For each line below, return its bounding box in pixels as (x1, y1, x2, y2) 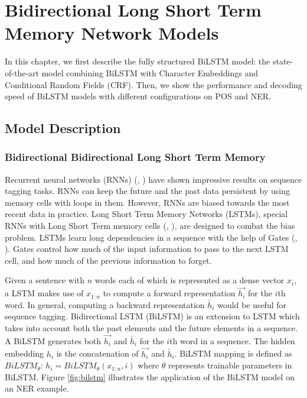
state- (272, 55, 293, 67)
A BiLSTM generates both (5, 334, 102, 347)
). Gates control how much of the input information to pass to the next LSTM (5, 242, 289, 255)
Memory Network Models (5, 21, 219, 45)
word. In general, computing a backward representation (5, 298, 205, 310)
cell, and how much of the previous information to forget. (5, 254, 212, 266)
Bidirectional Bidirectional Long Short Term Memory (5, 150, 266, 164)
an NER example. (5, 382, 69, 394)
